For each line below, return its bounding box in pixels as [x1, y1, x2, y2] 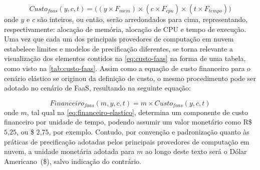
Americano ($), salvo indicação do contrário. [4, 155, 141, 166]
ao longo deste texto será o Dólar [145, 146, 247, 156]
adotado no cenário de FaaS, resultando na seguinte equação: [4, 82, 191, 93]
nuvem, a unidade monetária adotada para [4, 146, 135, 156]
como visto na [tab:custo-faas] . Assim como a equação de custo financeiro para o [4, 62, 251, 73]
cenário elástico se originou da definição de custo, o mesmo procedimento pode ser [4, 72, 256, 83]
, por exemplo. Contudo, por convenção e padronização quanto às [49, 126, 249, 136]
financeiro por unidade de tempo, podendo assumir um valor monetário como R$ [4, 116, 252, 127]
